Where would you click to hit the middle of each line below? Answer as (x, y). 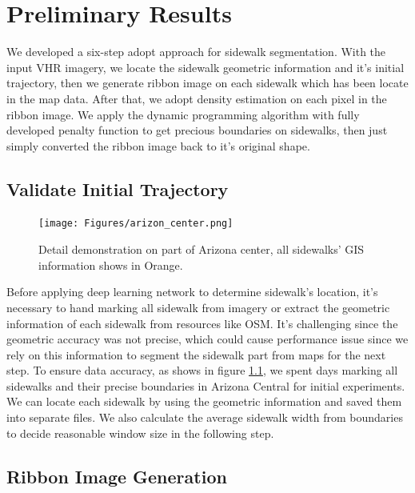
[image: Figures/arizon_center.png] (136, 224)
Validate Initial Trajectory (118, 188)
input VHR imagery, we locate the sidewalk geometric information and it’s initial (206, 67)
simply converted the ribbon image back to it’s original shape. (158, 145)
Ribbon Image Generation (117, 476)
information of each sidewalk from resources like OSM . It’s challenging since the (202, 323)
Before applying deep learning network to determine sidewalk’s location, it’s (192, 292)
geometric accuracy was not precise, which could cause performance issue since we (207, 339)
